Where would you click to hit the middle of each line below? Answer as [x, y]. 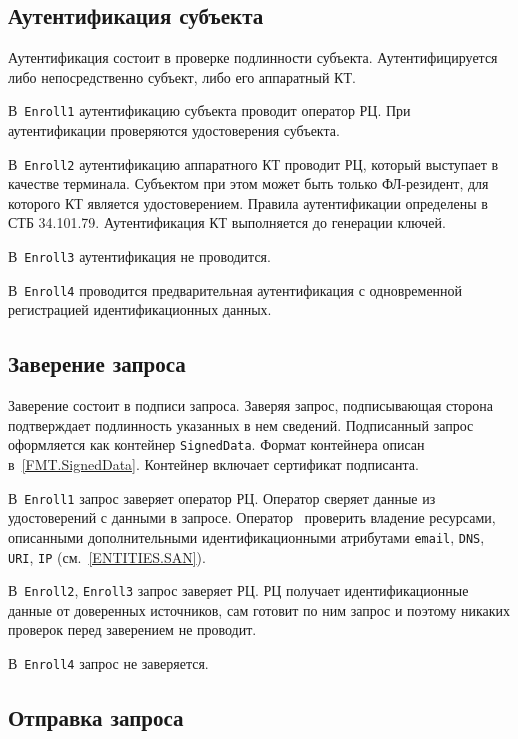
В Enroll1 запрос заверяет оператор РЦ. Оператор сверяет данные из [222, 497]
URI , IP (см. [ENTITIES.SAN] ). [107, 556]
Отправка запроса [96, 717]
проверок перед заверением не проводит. [132, 629]
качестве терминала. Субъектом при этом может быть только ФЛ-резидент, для [248, 183]
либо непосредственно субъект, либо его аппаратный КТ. [182, 76]
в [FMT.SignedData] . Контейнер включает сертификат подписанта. [213, 464]
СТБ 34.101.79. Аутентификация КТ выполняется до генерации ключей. [227, 222]
